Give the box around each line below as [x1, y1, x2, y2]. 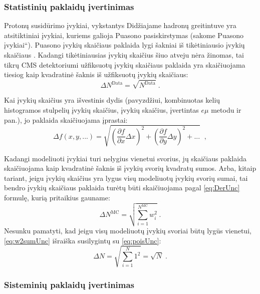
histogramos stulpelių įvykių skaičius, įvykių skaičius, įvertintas [4, 104, 199, 115]
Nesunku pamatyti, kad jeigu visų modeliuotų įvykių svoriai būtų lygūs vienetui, [4, 225, 251, 235]
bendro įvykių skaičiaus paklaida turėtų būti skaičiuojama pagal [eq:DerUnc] [4, 182, 240, 193]
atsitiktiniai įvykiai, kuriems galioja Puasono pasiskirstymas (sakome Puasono [4, 30, 243, 40]
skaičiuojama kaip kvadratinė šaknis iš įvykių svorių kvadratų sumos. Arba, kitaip [4, 163, 256, 173]
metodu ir [211, 104, 241, 115]
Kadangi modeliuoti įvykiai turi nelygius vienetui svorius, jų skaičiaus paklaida [4, 153, 246, 163]
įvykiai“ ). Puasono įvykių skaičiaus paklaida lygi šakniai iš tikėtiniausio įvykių [4, 40, 245, 50]
